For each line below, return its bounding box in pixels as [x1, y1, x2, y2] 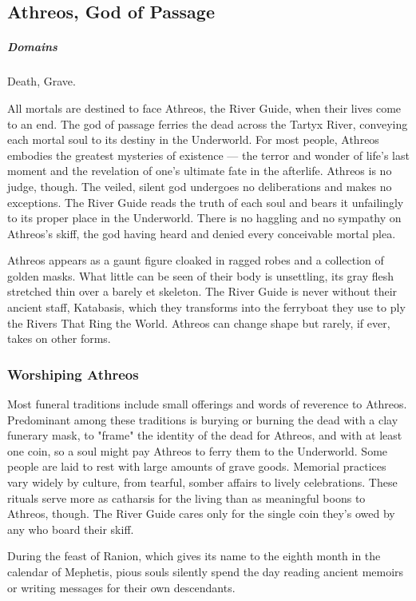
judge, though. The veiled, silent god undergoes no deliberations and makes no [7, 177, 392, 194]
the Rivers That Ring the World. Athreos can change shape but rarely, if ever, [7, 314, 390, 331]
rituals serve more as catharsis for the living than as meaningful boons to [7, 489, 366, 506]
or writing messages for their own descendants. [7, 579, 236, 595]
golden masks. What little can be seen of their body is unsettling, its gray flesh [7, 267, 394, 284]
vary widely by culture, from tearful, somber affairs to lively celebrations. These [7, 474, 398, 491]
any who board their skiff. [7, 520, 134, 537]
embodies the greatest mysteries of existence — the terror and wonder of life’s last [7, 146, 410, 163]
